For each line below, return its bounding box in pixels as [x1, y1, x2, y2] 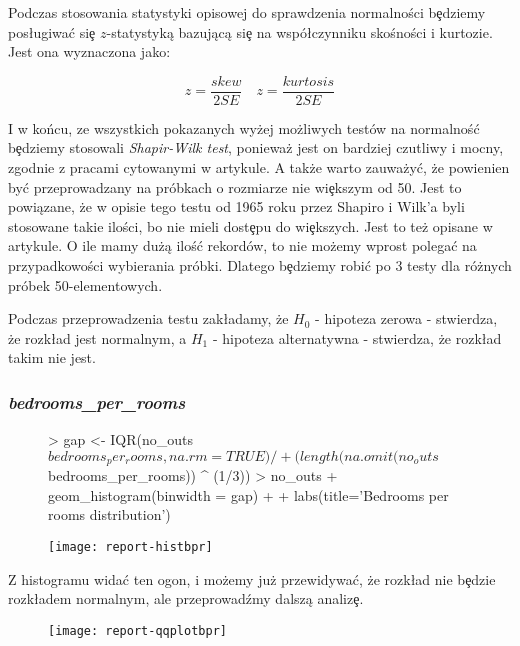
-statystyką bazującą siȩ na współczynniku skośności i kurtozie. [106, 21, 493, 42]
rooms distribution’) [48, 504, 171, 525]
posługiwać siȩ [8, 21, 96, 42]
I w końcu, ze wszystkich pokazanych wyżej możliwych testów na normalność [8, 117, 480, 138]
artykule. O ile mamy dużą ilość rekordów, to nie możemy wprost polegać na [8, 235, 477, 256]
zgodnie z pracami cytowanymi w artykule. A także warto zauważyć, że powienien [8, 157, 510, 178]
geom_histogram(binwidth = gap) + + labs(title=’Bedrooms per [48, 484, 449, 505]
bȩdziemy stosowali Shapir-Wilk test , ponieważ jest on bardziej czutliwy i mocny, [8, 137, 504, 158]
